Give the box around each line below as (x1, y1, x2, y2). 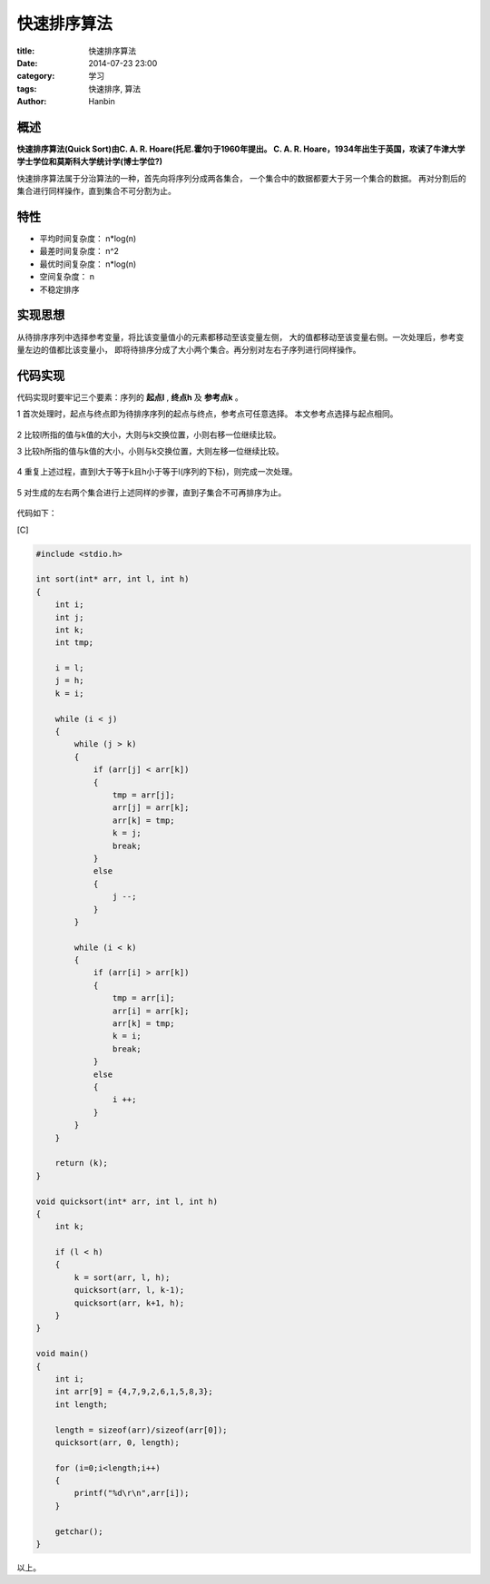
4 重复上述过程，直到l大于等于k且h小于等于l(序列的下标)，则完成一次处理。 (16, 466, 298, 477)
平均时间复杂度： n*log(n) (39, 233, 137, 244)
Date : (16, 57, 38, 68)
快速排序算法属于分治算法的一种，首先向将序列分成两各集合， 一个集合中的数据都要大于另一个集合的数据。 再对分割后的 (16, 172, 466, 183)
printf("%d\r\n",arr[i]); (73, 1488, 190, 1499)
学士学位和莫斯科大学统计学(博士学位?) (16, 156, 163, 167)
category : (16, 71, 55, 82)
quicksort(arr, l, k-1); (73, 1285, 185, 1296)
